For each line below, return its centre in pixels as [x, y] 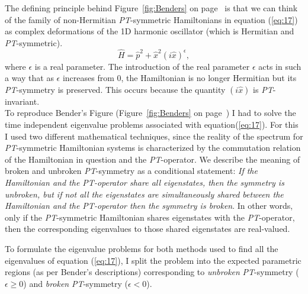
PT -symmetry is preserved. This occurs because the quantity [115, 89]
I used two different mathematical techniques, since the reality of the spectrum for [154, 136]
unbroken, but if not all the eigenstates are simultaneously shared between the [144, 194]
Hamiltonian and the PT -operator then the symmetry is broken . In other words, [149, 206]
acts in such [280, 66]
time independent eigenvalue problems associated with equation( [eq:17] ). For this [152, 124]
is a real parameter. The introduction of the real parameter [142, 66]
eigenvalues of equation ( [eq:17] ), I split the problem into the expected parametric [153, 260]
